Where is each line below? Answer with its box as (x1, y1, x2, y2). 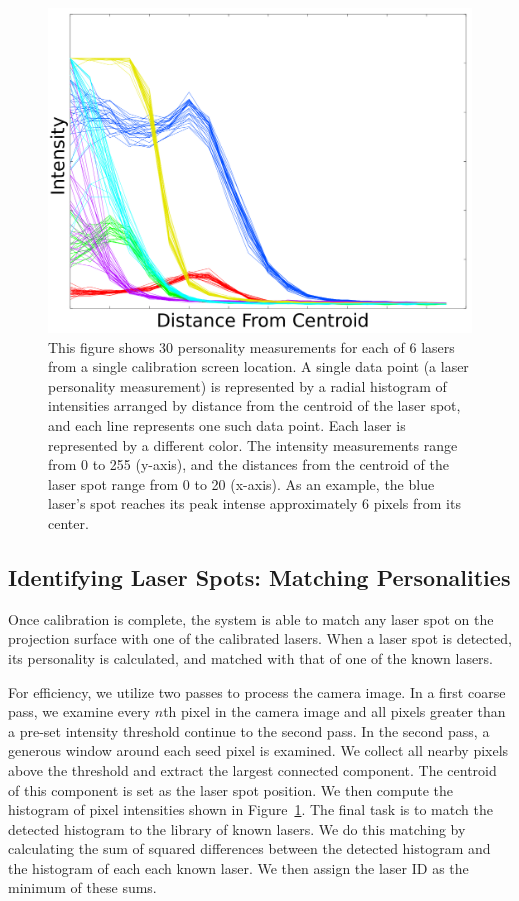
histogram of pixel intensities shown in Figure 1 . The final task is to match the (8, 799, 493, 820)
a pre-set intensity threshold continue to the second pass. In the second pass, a (8, 720, 490, 741)
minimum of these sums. (8, 877, 157, 898)
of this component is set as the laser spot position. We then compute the (8, 779, 454, 800)
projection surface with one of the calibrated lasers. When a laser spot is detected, (8, 628, 512, 649)
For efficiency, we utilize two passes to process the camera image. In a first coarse (8, 681, 506, 702)
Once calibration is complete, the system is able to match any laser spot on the (8, 608, 494, 629)
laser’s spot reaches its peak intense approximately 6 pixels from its (48, 493, 461, 514)
